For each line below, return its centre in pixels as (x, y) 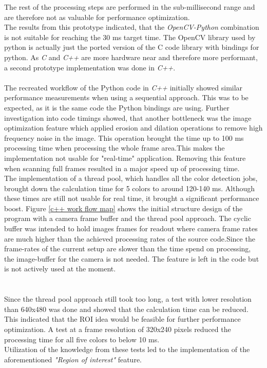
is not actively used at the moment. (60, 269)
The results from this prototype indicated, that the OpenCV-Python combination (132, 27)
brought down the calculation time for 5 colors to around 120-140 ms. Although (129, 188)
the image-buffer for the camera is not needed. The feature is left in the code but (132, 258)
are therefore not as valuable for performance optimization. (97, 17)
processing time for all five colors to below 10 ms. (82, 339)
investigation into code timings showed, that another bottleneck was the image (128, 117)
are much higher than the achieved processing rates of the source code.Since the (130, 238)
